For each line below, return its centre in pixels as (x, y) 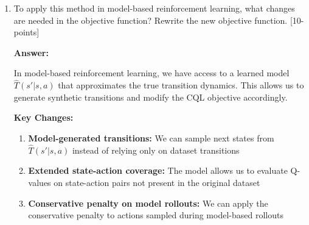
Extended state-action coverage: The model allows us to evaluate (158, 170)
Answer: (31, 52)
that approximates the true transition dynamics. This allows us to (181, 85)
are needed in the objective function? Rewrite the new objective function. (151, 20)
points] (26, 32)
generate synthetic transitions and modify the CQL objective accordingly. (151, 97)
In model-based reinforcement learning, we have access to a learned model (151, 73)
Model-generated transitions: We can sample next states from (151, 137)
